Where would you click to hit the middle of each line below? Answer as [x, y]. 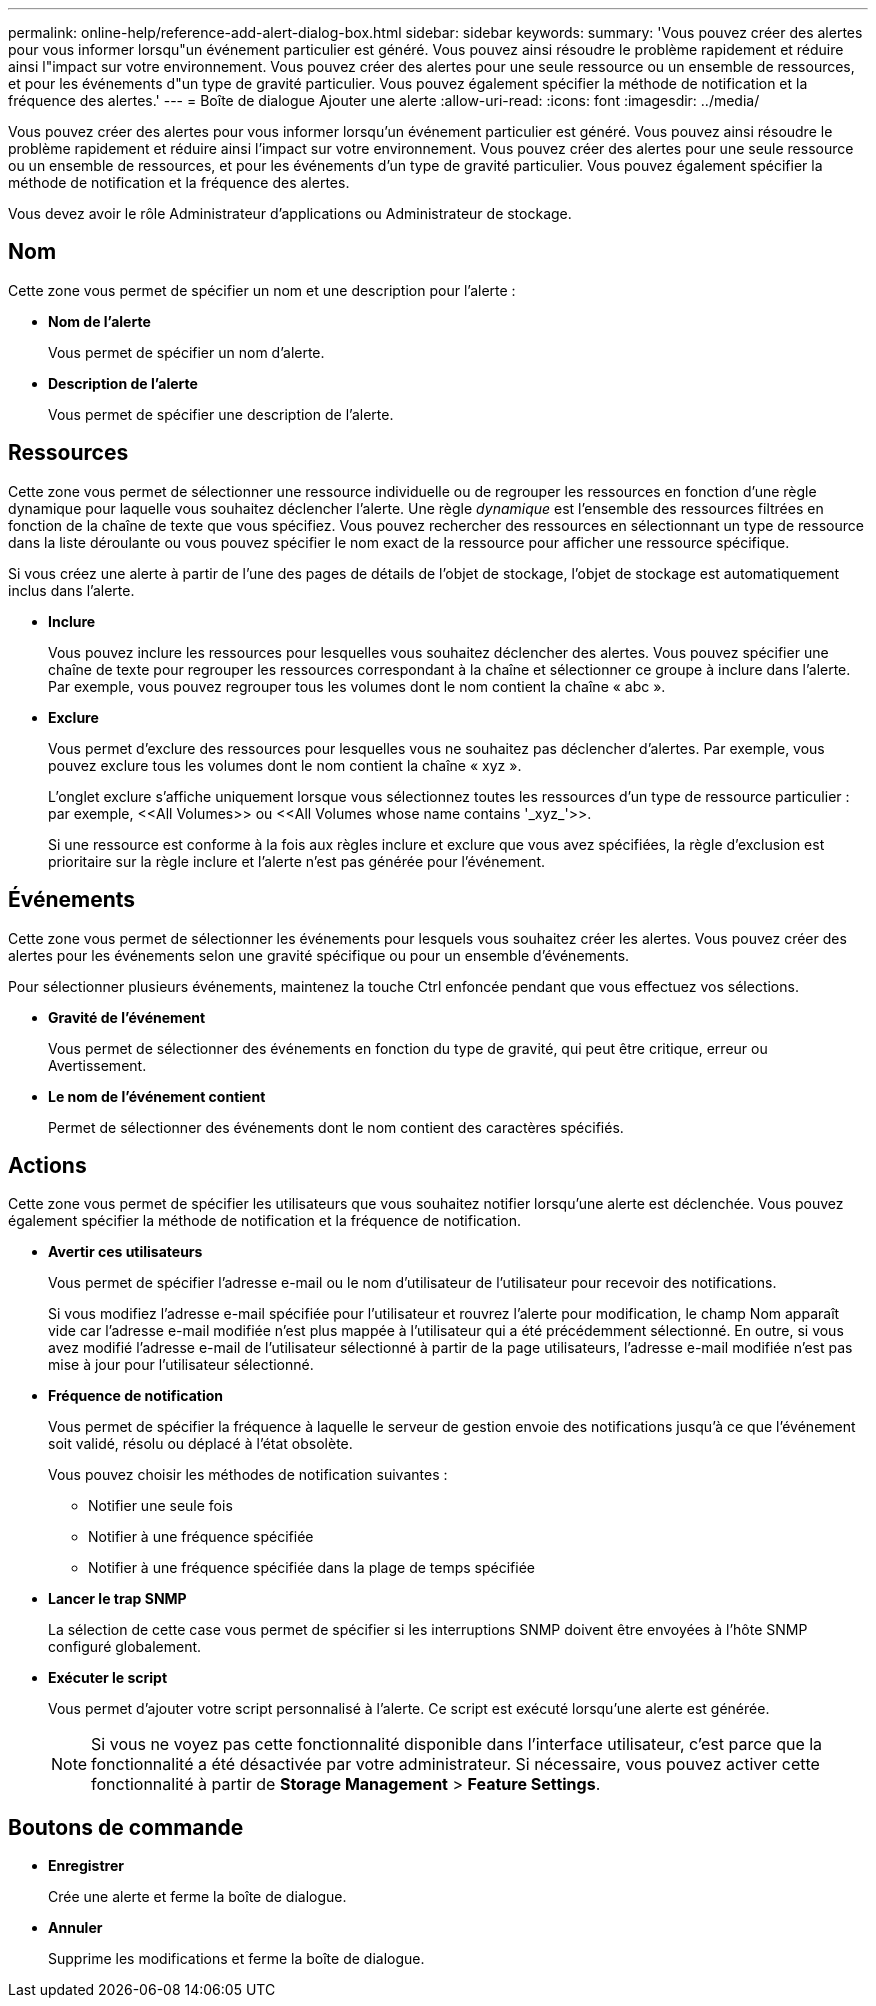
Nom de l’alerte [99, 321]
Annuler [75, 1928]
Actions [47, 1165]
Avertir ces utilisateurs [125, 1252]
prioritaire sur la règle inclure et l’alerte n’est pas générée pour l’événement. [297, 861]
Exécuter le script [108, 1678]
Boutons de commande [126, 1827]
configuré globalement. [125, 1647]
